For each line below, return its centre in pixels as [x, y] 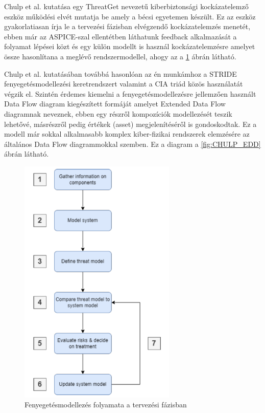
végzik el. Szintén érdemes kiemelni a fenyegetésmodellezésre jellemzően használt [130, 93]
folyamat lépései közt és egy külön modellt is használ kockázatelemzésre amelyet [130, 46]
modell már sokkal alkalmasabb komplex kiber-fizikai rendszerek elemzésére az [127, 134]
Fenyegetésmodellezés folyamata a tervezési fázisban [106, 405]
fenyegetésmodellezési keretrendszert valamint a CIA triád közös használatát [124, 84]
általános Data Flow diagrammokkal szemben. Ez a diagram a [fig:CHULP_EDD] [132, 144]
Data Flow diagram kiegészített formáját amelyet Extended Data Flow [115, 104]
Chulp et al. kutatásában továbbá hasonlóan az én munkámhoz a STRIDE [121, 73]
